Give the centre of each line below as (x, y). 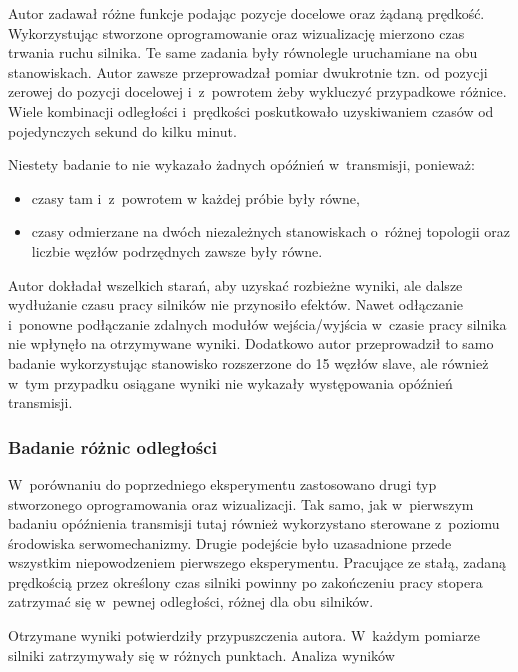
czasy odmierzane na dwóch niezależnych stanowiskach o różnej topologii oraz (271, 231)
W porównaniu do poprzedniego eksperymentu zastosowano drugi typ (222, 483)
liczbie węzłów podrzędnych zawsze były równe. (177, 250)
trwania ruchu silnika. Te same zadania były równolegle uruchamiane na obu (243, 52)
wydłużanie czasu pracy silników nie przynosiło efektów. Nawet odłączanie (235, 304)
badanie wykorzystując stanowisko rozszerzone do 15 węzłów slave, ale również (248, 362)
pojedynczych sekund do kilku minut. (122, 130)
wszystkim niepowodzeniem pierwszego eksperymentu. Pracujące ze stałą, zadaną (257, 562)
